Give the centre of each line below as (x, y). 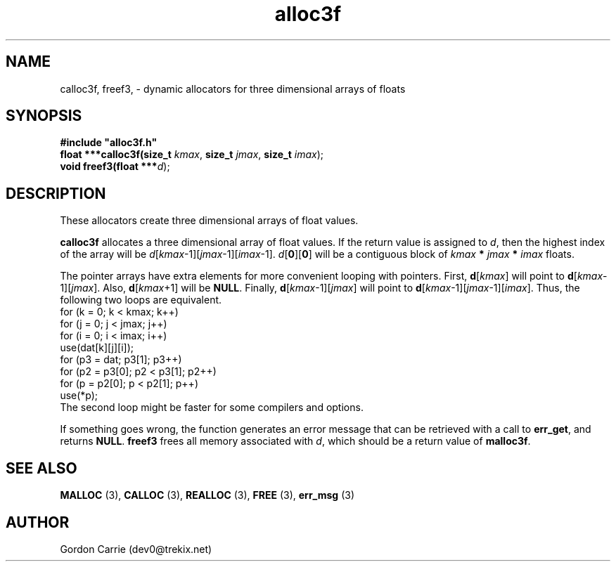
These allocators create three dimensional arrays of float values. (209, 221)
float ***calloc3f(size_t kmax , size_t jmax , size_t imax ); (192, 155)
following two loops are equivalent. (141, 300)
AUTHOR (38, 522)
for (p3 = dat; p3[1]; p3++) (121, 360)
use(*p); (79, 396)
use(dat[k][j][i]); (97, 348)
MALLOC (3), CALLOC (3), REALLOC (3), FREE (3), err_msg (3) (207, 495)
